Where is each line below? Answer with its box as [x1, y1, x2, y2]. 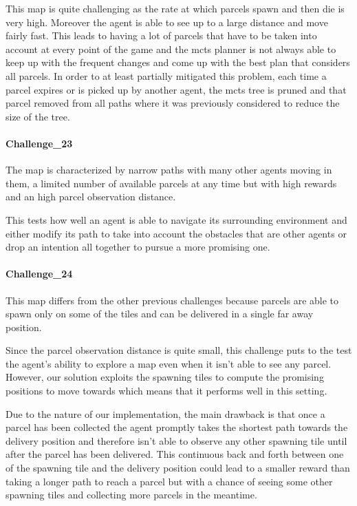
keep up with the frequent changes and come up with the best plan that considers [6, 55, 350, 70]
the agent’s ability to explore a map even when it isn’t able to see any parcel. [6, 356, 332, 370]
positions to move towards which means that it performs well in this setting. [6, 383, 327, 398]
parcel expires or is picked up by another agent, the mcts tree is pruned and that [6, 82, 347, 96]
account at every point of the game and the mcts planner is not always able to [6, 41, 336, 56]
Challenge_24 [6, 266, 73, 281]
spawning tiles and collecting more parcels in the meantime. [6, 487, 257, 502]
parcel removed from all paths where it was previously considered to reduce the [6, 96, 340, 110]
